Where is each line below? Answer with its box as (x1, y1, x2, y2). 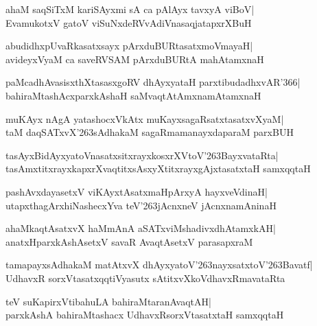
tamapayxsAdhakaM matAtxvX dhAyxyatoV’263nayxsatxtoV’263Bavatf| (5, 257, 313, 272)
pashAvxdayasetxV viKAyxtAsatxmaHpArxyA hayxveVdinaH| (5, 184, 268, 198)
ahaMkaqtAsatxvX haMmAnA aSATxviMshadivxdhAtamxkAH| (5, 221, 276, 235)
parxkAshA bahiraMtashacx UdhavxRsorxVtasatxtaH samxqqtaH (5, 307, 284, 322)
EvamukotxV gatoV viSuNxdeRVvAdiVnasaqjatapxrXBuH (5, 15, 252, 30)
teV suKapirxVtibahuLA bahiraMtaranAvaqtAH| (5, 294, 211, 308)
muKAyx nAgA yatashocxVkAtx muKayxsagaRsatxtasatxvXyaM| (5, 111, 284, 126)
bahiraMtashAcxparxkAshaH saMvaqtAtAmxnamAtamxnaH (5, 88, 261, 102)
